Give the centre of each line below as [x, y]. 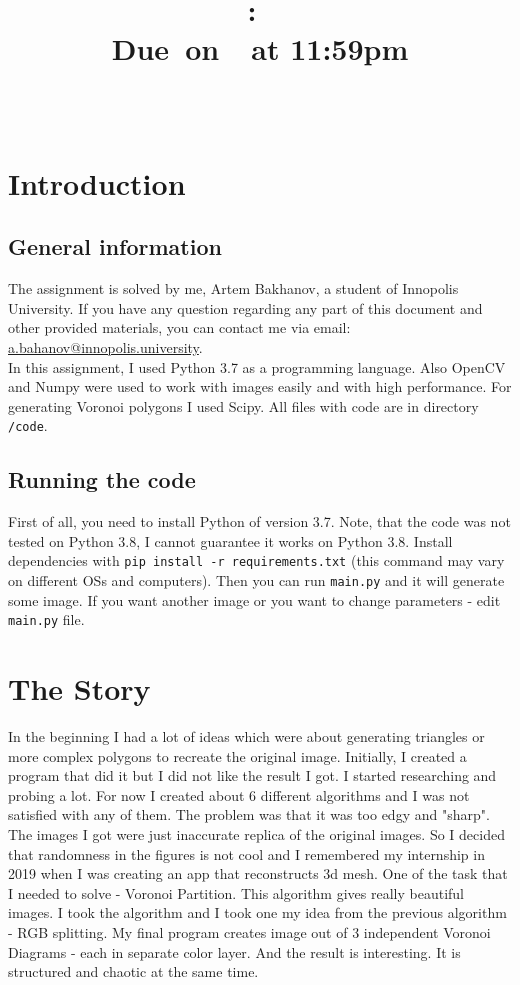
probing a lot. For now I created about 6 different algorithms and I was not [239, 794]
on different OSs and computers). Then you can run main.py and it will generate [256, 580]
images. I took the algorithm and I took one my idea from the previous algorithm [257, 912]
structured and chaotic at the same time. [133, 971]
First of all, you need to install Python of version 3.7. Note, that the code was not [259, 521]
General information [115, 246]
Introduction [97, 182]
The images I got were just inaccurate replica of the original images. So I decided [256, 834]
